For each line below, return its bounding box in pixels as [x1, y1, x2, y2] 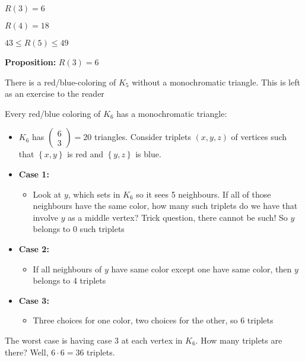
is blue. [135, 148, 161, 160]
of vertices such [231, 131, 287, 143]
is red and [67, 148, 103, 160]
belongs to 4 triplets [33, 274, 106, 287]
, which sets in [68, 188, 120, 200]
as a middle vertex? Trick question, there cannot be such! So [68, 211, 288, 223]
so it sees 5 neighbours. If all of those [136, 188, 271, 200]
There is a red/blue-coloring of [5, 75, 116, 88]
